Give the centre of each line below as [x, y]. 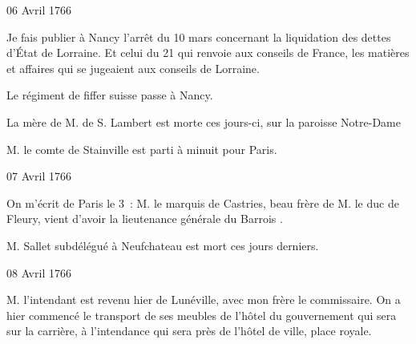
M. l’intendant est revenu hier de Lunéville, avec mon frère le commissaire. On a [204, 299]
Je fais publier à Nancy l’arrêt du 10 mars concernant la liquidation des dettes [199, 36]
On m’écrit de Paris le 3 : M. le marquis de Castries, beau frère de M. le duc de [203, 202]
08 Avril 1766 [39, 272]
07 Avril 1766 [39, 176]
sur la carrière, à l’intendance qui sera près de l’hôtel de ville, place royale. [189, 331]
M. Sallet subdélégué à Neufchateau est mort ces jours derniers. [163, 245]
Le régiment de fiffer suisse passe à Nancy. [110, 95]
